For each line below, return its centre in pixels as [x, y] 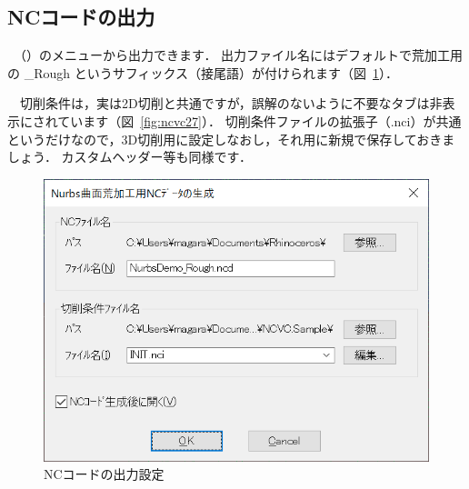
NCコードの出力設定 [104, 474]
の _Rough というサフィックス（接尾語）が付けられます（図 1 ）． [203, 72]
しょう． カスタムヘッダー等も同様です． [130, 157]
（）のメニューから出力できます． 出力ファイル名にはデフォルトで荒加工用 [241, 55]
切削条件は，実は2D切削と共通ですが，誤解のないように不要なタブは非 [231, 103]
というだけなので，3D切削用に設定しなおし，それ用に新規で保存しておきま [231, 139]
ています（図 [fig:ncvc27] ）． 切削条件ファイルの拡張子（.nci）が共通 [259, 120]
